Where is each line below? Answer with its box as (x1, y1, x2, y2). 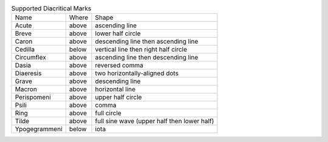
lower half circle (95, 29, 141, 38)
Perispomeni (15, 93, 51, 101)
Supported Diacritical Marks (11, 4, 92, 13)
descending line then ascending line (95, 37, 199, 46)
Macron (15, 85, 38, 93)
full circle (95, 109, 121, 118)
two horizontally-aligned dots (95, 69, 179, 78)
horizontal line (95, 85, 136, 93)
